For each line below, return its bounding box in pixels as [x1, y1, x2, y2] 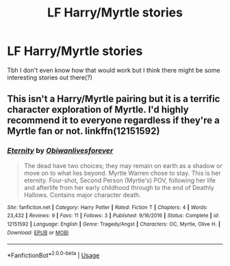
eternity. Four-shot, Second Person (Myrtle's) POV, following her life [23, 176, 216, 184]
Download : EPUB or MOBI [7, 229, 69, 236]
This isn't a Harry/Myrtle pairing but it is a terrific [7, 93, 220, 105]
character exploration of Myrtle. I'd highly [7, 104, 190, 116]
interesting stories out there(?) [7, 73, 92, 82]
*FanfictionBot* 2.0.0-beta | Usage [7, 250, 100, 259]
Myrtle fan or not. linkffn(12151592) [7, 125, 160, 137]
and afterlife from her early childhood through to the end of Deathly [23, 183, 214, 191]
